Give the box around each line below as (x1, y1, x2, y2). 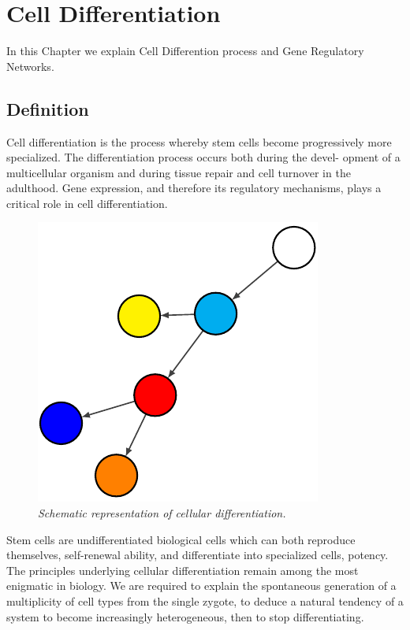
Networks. (6, 57, 54, 74)
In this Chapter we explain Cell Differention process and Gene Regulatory (6, 43, 364, 59)
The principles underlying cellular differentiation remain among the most (6, 561, 359, 578)
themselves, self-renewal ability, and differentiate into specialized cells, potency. (6, 547, 389, 563)
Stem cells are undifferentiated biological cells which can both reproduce (6, 531, 356, 547)
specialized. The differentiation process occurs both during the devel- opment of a (6, 149, 401, 165)
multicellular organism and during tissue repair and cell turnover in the (6, 164, 351, 180)
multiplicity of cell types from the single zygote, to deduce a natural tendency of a (6, 593, 404, 610)
